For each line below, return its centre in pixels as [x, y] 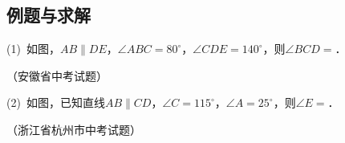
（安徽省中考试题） [57, 75]
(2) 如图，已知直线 [56, 102]
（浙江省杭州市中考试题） [74, 129]
